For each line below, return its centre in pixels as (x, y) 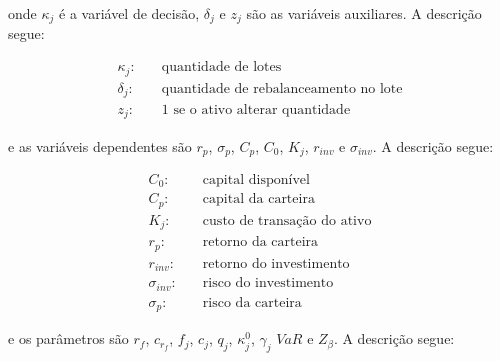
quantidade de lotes (221, 67)
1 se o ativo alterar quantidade (256, 110)
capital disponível (256, 179)
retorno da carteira (260, 242)
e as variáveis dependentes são (100, 145)
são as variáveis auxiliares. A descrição (364, 13)
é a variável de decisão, (129, 13)
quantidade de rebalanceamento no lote (282, 88)
